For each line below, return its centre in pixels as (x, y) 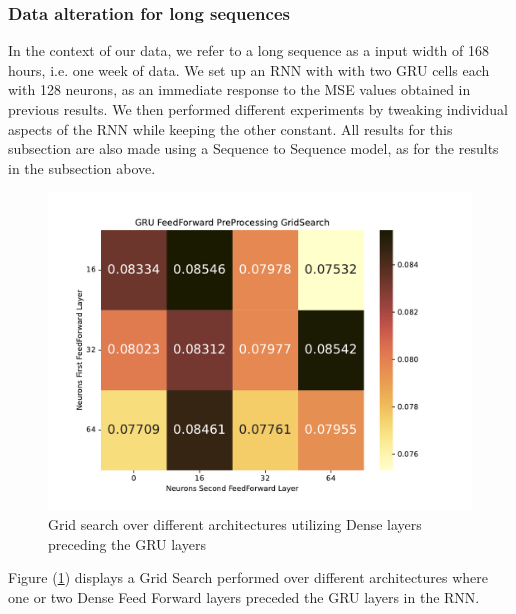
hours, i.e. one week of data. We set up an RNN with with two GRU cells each (249, 69)
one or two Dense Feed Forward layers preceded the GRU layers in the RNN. (244, 596)
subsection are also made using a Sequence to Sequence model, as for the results (253, 148)
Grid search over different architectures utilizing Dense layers (235, 523)
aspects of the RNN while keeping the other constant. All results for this (230, 128)
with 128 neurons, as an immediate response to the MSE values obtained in (239, 89)
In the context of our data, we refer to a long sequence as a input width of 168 (248, 50)
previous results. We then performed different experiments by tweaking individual (258, 109)
